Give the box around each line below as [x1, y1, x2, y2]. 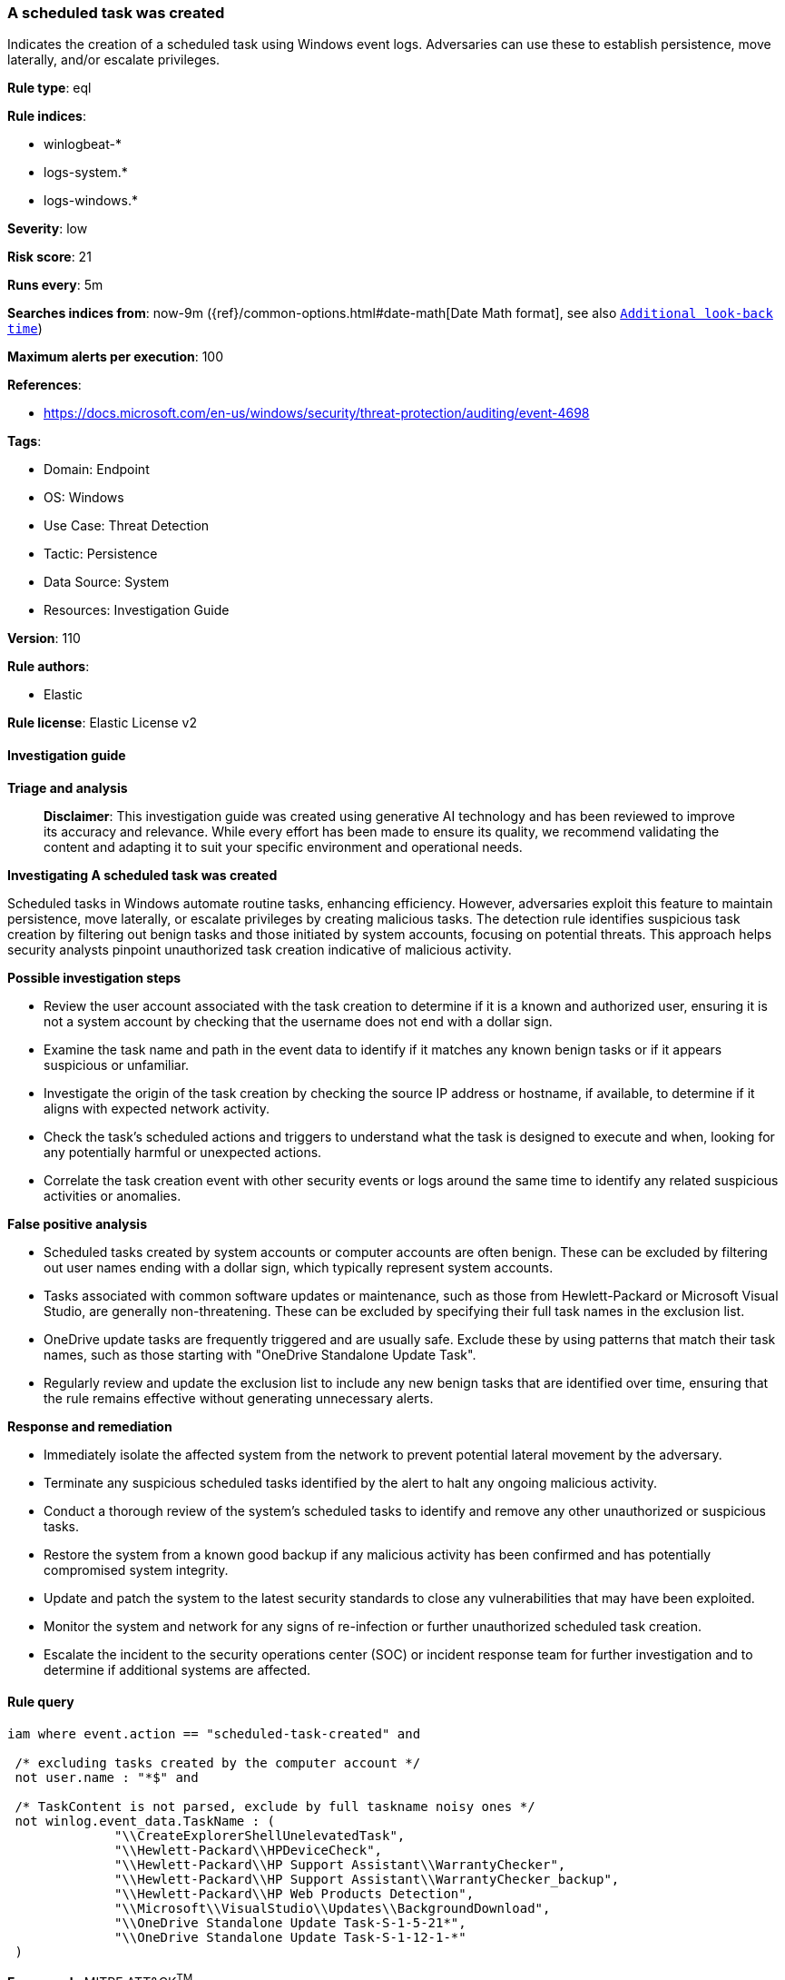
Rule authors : [7, 658, 90, 675]
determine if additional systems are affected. [44, 1661, 311, 1678]
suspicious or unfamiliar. [44, 1056, 190, 1073]
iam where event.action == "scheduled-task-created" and [7, 1726, 421, 1741]
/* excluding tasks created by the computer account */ [15, 1755, 421, 1770]
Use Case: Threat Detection [44, 518, 210, 534]
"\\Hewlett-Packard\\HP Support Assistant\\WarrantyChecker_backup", [114, 1871, 620, 1886]
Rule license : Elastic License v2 [7, 715, 197, 731]
